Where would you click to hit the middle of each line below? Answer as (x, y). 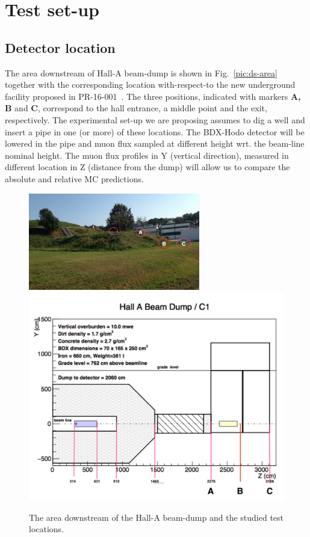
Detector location (60, 47)
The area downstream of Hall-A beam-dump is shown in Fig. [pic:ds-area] (141, 72)
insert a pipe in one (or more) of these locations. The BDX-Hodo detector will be (155, 131)
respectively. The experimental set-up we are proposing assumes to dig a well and (155, 119)
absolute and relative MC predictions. (74, 178)
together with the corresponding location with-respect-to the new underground (150, 84)
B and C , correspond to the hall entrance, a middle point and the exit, (136, 108)
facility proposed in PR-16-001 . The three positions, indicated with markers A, (153, 96)
